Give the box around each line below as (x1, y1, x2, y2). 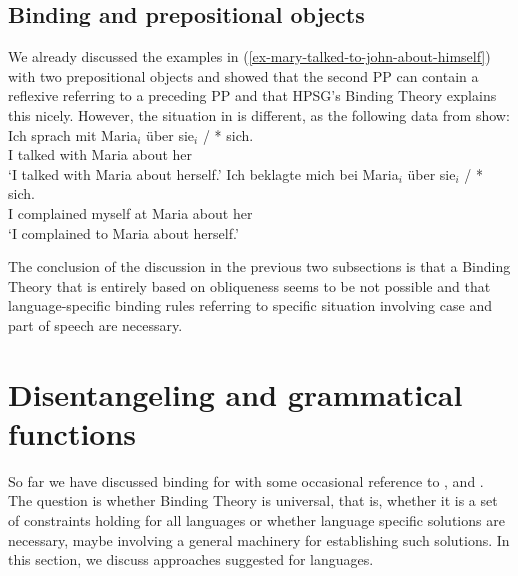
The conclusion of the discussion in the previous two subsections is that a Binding (8, 256, 511, 277)
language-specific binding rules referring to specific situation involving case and (8, 295, 492, 316)
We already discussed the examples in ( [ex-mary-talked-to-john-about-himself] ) (8, 46, 491, 67)
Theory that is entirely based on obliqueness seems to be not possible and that (8, 275, 491, 296)
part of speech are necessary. (8, 314, 183, 335)
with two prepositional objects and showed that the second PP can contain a (8, 65, 479, 86)
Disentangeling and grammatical (8, 373, 463, 414)
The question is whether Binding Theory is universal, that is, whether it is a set (8, 490, 498, 511)
